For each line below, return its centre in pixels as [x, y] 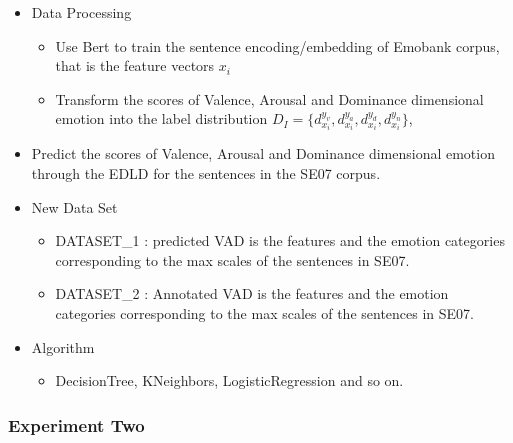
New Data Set [74, 206]
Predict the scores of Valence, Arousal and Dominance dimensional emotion [263, 153]
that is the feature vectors [135, 65]
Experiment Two [76, 424]
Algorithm [63, 346]
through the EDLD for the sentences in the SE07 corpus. [206, 173]
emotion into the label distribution [161, 118]
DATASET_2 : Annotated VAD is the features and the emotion [252, 293]
